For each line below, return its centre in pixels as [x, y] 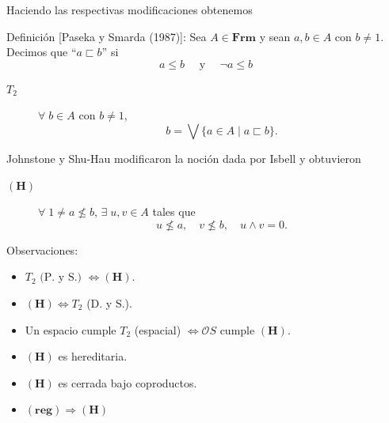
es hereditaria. [93, 356]
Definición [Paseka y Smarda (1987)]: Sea [107, 36]
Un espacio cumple [71, 329]
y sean [275, 36]
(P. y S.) [61, 278]
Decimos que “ [42, 52]
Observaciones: [42, 249]
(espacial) [158, 329]
